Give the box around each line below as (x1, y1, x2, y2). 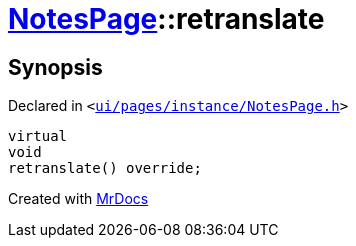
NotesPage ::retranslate (8, 2, 325, 36)
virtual (8, 128, 68, 145)
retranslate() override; (8, 160, 202, 177)
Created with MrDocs (8, 190, 149, 208)
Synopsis (8, 54, 103, 80)
